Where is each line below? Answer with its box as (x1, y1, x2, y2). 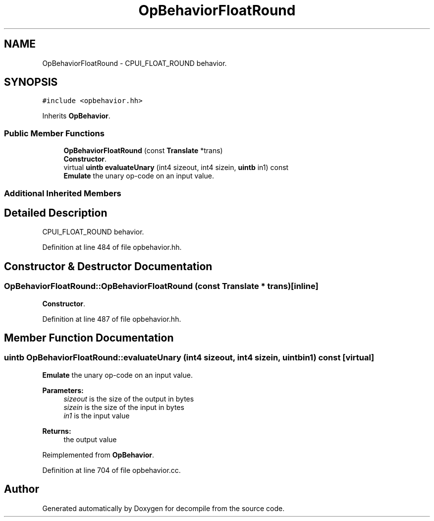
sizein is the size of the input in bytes (63, 403, 184, 411)
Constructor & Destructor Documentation (4, 260, 213, 273)
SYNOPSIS (4, 76, 58, 89)
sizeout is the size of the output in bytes (63, 394, 194, 403)
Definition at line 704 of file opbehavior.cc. (42, 465, 181, 474)
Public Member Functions (4, 128, 105, 138)
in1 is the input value (63, 411, 130, 420)
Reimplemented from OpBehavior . (42, 450, 155, 459)
